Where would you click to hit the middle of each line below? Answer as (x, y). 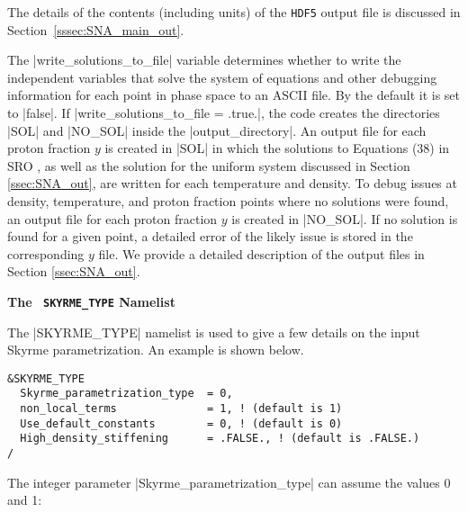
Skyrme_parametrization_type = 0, (126, 394)
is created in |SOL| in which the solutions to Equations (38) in (277, 148)
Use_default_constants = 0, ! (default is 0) (181, 423)
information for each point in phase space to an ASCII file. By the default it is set (234, 95)
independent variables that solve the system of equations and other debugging (222, 77)
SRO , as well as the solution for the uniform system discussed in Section (209, 165)
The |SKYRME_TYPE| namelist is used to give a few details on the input (214, 332)
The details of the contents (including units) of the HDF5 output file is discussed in (234, 12)
